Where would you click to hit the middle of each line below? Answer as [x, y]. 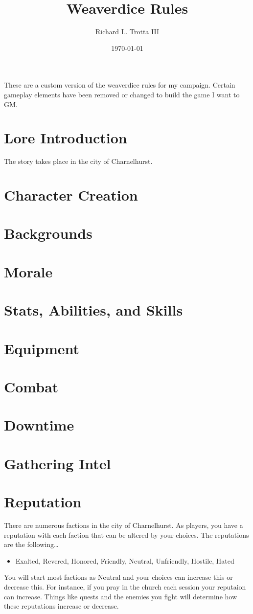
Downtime [39, 425]
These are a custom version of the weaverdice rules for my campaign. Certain [120, 85]
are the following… [31, 544]
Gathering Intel [57, 463]
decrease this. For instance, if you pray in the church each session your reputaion [125, 586]
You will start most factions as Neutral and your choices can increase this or [118, 577]
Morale [28, 271]
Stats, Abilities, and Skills [93, 310]
